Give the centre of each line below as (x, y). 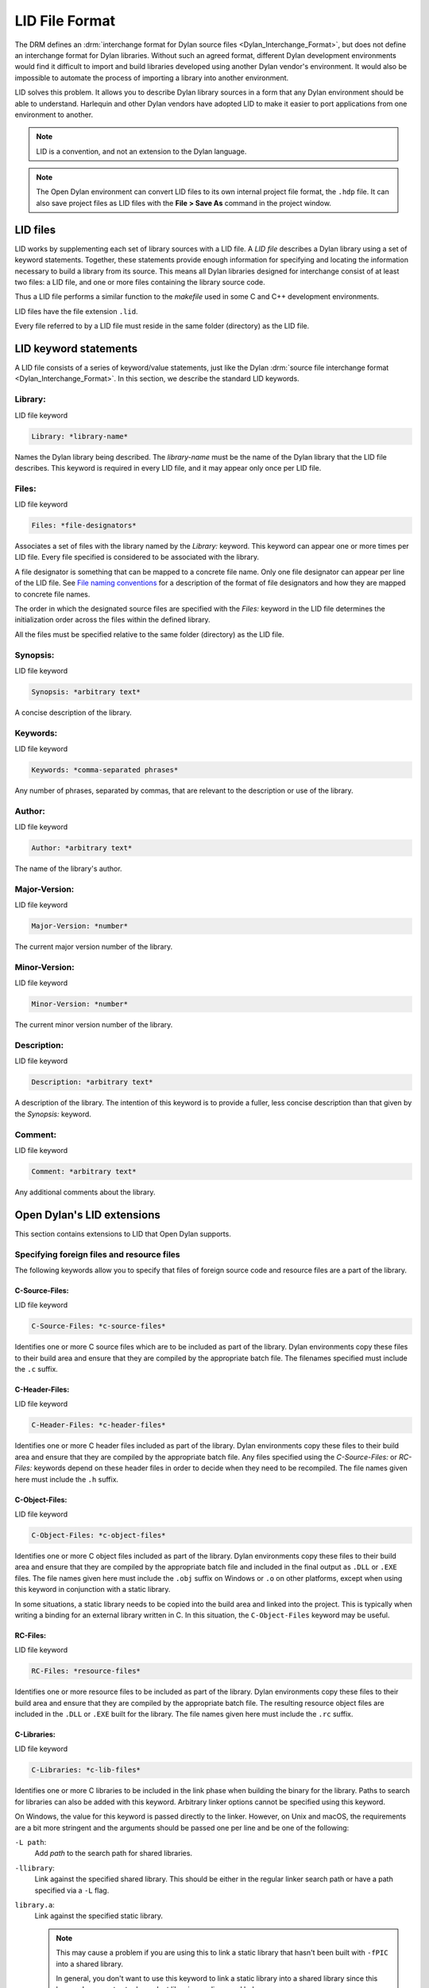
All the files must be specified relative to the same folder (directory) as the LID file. (150, 634)
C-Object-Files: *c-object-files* (99, 1535)
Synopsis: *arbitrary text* (86, 691)
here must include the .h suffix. (67, 1479)
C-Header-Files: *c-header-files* (99, 1425)
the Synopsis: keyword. (53, 1114)
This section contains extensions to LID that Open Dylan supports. (123, 1233)
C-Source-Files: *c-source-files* (99, 1326)
